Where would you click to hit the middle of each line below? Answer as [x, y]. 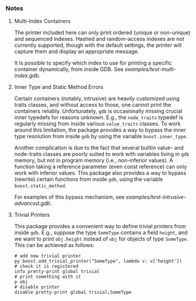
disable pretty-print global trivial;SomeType [73, 292]
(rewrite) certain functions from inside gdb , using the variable [88, 180]
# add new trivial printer [48, 256]
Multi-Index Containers [42, 21]
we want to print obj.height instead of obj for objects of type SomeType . [101, 239]
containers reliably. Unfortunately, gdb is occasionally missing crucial [98, 111]
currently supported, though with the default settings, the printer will [98, 45]
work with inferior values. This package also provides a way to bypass [100, 173]
